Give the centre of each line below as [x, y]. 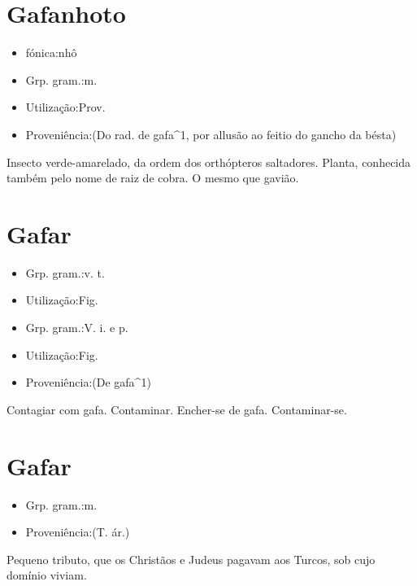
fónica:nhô [51, 52]
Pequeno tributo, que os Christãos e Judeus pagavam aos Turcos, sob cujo [191, 559]
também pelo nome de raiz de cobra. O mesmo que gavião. [153, 178]
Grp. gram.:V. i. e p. [77, 327]
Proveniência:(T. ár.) [78, 532]
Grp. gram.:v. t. [65, 272]
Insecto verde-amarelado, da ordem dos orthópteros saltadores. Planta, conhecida [209, 162]
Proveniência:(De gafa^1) [88, 382]
